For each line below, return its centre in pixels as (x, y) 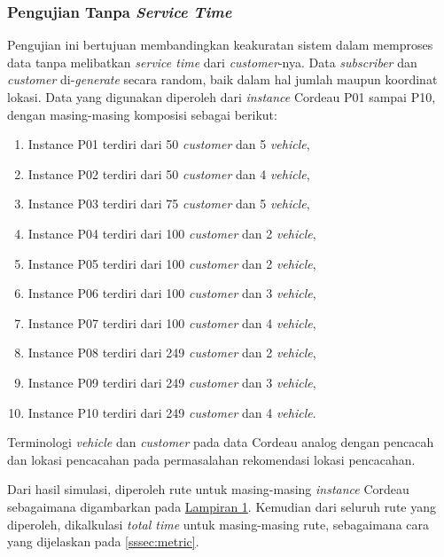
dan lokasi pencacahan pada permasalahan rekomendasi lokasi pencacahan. (211, 459)
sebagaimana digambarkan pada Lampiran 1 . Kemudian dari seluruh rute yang (222, 506)
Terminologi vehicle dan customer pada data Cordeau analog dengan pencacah (221, 442)
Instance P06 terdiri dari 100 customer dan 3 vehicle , (172, 293)
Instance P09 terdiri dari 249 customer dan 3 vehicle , (172, 382)
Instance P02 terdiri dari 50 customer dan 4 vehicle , (169, 173)
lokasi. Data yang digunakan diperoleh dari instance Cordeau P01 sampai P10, (222, 97)
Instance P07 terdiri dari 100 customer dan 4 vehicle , (172, 322)
